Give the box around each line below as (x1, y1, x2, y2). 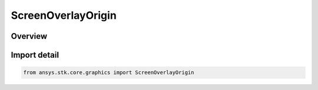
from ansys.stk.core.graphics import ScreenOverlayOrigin (23, 69, 194, 76)
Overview (11, 31, 48, 41)
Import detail (11, 50, 59, 60)
